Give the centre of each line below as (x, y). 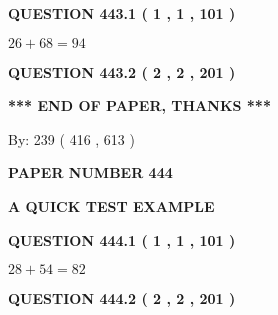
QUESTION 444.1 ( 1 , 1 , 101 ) (122, 239)
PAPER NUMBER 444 (90, 172)
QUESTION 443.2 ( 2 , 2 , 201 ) (122, 71)
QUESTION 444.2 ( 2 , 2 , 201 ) (122, 298)
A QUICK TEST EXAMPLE (111, 205)
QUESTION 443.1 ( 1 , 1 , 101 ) (122, 13)
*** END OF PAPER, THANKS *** (139, 105)
